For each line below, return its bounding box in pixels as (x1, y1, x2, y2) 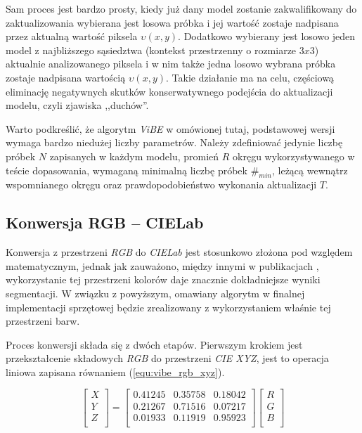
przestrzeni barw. (6, 314, 80, 328)
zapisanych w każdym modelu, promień (49, 148, 219, 163)
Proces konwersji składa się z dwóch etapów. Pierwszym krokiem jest (6, 337, 303, 351)
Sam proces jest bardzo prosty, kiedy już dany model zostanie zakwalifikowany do (6, 1, 357, 15)
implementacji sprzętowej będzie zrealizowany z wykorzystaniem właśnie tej (6, 299, 331, 314)
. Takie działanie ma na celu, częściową (166, 70, 334, 84)
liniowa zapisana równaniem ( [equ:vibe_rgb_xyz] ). (6, 364, 225, 379)
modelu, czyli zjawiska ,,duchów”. (6, 98, 149, 112)
